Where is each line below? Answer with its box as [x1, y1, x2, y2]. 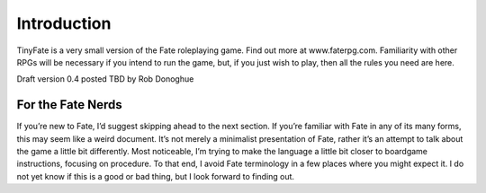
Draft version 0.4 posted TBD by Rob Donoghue [16, 74, 194, 84]
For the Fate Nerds [16, 97, 123, 112]
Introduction [16, 13, 112, 33]
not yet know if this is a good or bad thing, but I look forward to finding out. [16, 171, 295, 181]
